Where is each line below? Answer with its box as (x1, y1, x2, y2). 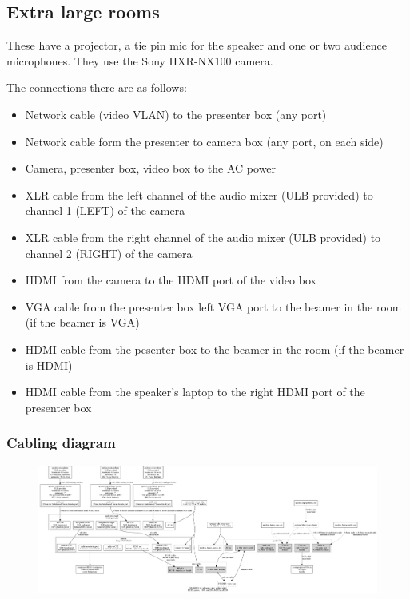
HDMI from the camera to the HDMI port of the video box (25, 272, 316, 288)
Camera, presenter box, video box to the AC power (25, 160, 277, 177)
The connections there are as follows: (6, 79, 187, 96)
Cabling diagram (6, 433, 116, 453)
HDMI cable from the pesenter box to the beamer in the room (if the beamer (25, 340, 404, 357)
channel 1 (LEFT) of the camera (25, 202, 185, 219)
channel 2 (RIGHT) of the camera (25, 244, 193, 261)
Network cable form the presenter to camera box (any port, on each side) (25, 133, 384, 149)
